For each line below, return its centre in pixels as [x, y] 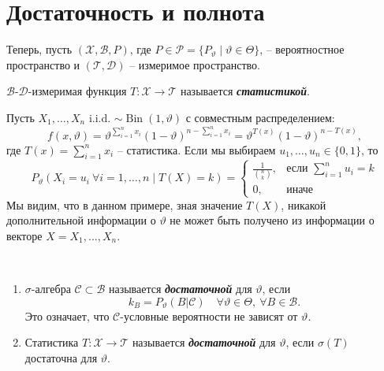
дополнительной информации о [81, 220]
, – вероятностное [302, 49]
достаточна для [61, 357]
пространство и [43, 64]
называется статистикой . [245, 91]
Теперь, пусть [39, 49]
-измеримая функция [77, 91]
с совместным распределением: [260, 117]
